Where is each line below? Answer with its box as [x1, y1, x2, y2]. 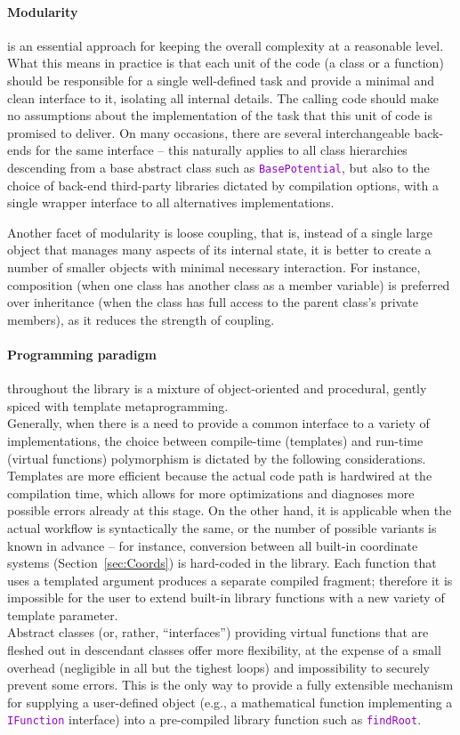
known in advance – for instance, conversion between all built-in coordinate [7, 536, 418, 554]
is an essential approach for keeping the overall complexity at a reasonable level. [7, 36, 444, 54]
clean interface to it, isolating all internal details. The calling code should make [7, 88, 439, 107]
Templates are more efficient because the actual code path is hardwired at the [7, 466, 432, 485]
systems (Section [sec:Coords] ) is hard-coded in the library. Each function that [7, 553, 437, 572]
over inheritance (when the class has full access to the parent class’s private [7, 293, 418, 311]
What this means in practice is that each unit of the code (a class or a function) [7, 53, 444, 72]
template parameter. [7, 605, 118, 624]
